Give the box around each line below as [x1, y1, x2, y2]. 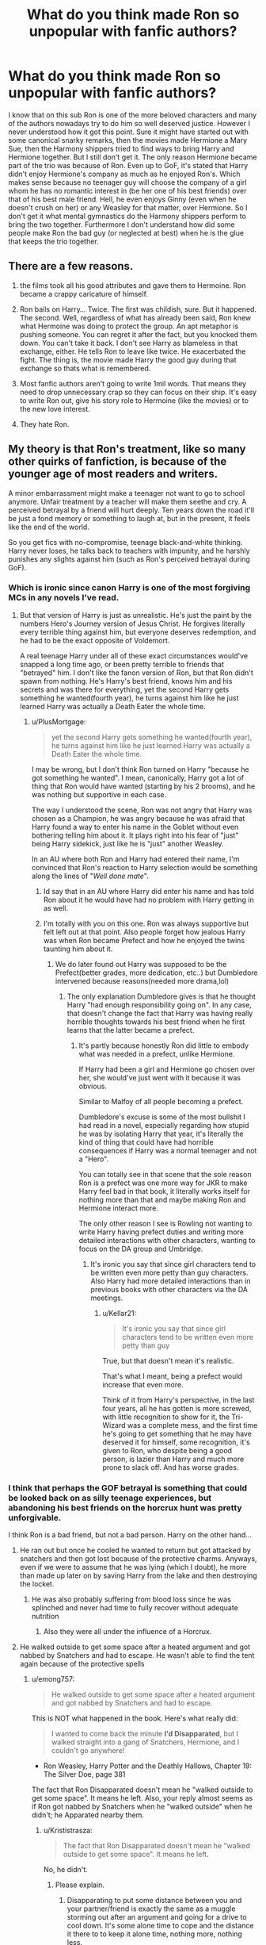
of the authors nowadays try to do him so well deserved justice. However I [8, 118, 251, 128]
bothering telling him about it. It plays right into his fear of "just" [31, 831, 239, 840]
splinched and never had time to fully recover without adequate [31, 1603, 239, 1613]
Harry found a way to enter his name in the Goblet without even [31, 822, 239, 831]
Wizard [102, 1420, 126, 1429]
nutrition [31, 1612, 59, 1621]
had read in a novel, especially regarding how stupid [78, 1120, 249, 1130]
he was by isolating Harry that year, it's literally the [78, 1129, 244, 1138]
